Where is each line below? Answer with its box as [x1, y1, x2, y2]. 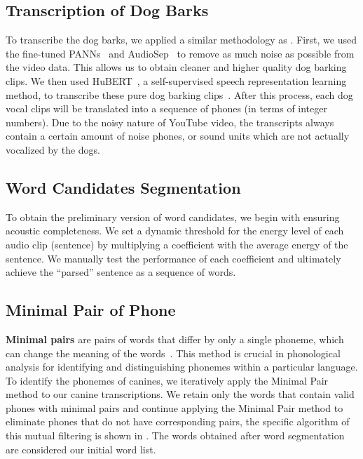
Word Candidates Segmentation [6, 176, 241, 198]
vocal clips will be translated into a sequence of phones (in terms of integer [6, 101, 327, 116]
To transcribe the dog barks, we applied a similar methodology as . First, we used [6, 32, 357, 47]
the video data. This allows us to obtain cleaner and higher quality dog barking [6, 60, 347, 74]
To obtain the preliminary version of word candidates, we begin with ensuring [6, 209, 340, 224]
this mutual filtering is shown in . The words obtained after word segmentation [6, 428, 345, 443]
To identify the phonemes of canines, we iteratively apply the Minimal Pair [6, 373, 329, 387]
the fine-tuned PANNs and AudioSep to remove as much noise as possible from [6, 46, 355, 60]
